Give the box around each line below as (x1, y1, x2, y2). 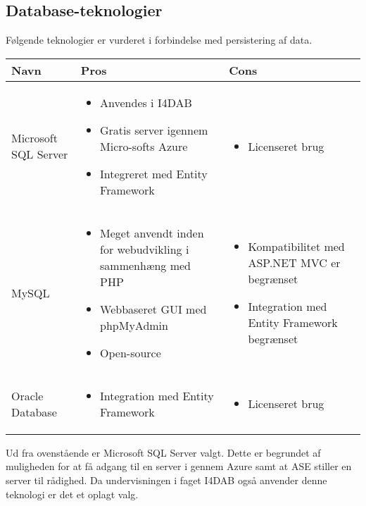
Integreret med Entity (100, 165, 208, 182)
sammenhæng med (100, 257, 191, 273)
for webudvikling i (100, 240, 189, 257)
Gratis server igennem (100, 121, 208, 138)
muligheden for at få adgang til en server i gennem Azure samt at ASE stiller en (6, 459, 352, 474)
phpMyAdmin (100, 316, 168, 333)
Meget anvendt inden (100, 224, 204, 241)
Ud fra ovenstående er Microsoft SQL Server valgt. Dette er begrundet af (6, 445, 321, 459)
